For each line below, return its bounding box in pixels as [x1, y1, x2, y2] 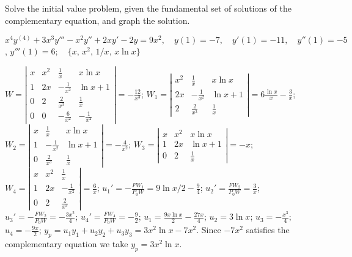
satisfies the [246, 223, 290, 236]
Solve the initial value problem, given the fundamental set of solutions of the [5, 2, 291, 14]
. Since [196, 223, 221, 236]
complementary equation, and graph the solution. [5, 13, 190, 26]
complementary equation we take [5, 237, 128, 250]
